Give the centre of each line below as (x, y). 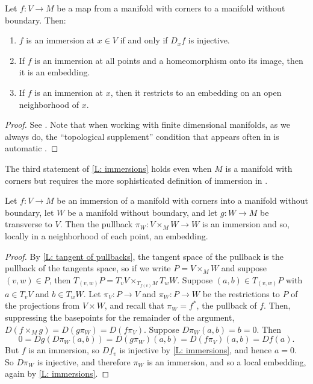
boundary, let (29, 212)
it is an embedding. (54, 72)
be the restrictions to (241, 293)
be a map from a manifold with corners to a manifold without (171, 8)
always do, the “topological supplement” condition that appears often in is (142, 136)
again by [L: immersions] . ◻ (57, 373)
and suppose (244, 268)
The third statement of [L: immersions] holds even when (108, 168)
